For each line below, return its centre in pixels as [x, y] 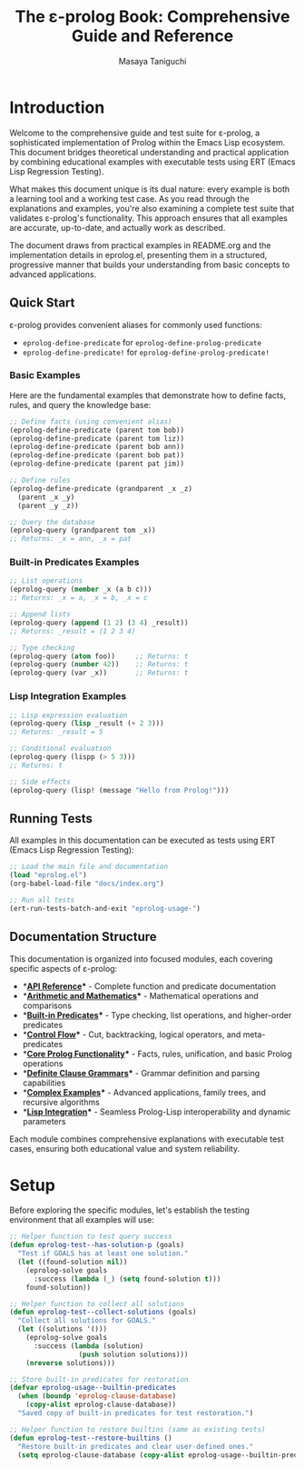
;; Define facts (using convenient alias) [91, 421]
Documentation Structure [83, 937]
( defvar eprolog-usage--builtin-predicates [93, 1388]
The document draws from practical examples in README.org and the [140, 245]
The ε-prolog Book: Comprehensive [152, 17]
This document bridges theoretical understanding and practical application [149, 152]
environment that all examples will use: [82, 1220]
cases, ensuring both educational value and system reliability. [125, 1148]
